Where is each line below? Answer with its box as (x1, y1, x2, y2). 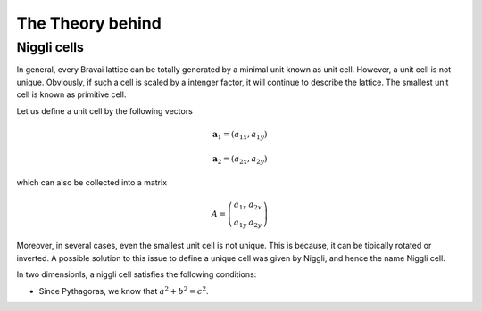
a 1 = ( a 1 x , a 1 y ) (212, 129, 268, 142)
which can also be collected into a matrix (16, 176, 168, 187)
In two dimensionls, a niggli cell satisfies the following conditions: (16, 269, 257, 280)
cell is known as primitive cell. (16, 89, 127, 100)
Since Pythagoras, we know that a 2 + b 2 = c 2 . (38, 284, 209, 296)
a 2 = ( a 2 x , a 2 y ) (212, 154, 268, 167)
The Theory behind (16, 13, 162, 33)
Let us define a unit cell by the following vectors (16, 105, 194, 116)
